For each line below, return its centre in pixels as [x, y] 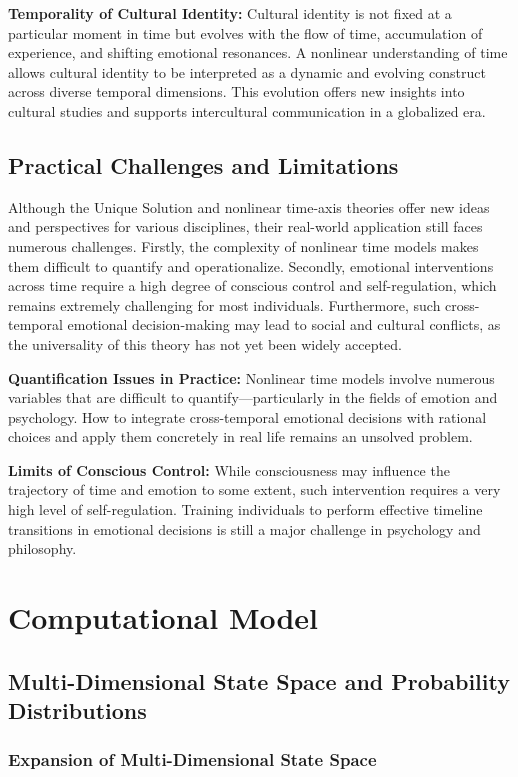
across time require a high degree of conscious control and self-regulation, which [252, 285]
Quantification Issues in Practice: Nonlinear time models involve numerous [251, 377]
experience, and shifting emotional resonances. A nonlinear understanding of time [258, 52]
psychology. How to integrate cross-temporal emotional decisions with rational [247, 416]
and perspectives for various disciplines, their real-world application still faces [245, 226]
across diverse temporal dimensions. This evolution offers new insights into [236, 91]
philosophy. [42, 548]
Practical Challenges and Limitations [203, 164]
